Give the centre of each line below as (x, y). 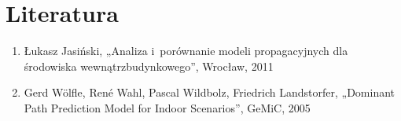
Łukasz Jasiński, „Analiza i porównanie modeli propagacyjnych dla (186, 51)
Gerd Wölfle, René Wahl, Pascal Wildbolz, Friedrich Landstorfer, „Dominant (210, 92)
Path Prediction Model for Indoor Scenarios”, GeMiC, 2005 (167, 107)
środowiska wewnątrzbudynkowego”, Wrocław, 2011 (149, 66)
